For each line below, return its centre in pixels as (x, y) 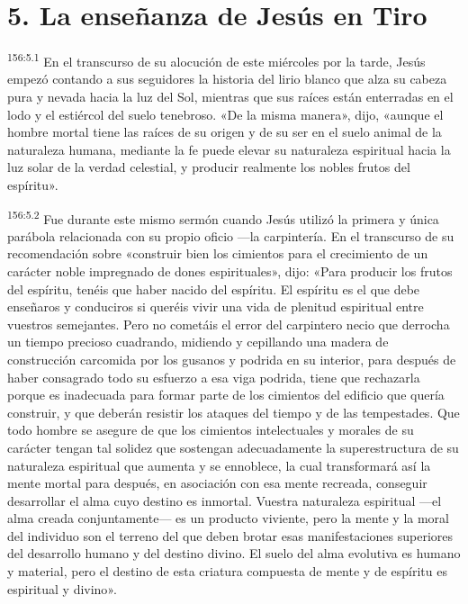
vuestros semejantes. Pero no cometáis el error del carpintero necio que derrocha (229, 324)
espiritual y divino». (62, 588)
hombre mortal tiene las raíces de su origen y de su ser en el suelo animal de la (225, 132)
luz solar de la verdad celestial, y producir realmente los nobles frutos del (209, 167)
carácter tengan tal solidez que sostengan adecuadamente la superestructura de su (233, 447)
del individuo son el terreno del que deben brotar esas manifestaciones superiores (230, 535)
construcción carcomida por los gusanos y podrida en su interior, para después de (232, 359)
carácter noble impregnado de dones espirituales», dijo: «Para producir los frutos (230, 270)
